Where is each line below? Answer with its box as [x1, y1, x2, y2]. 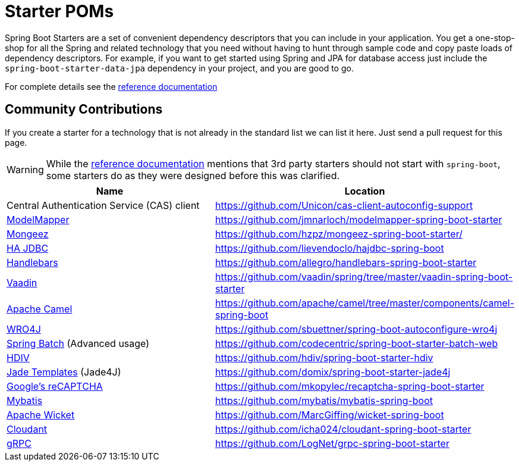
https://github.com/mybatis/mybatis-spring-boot [215, 394, 433, 406]
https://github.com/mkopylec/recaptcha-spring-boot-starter [215, 380, 485, 392]
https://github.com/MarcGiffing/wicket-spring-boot [215, 408, 444, 421]
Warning [7, 163, 44, 176]
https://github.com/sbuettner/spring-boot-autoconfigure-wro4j [215, 323, 498, 335]
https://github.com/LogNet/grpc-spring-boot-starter [215, 437, 449, 449]
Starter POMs [5, 1, 114, 21]
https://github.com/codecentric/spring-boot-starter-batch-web [215, 337, 498, 349]
